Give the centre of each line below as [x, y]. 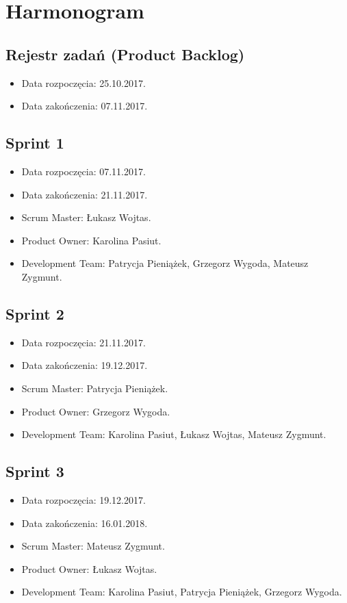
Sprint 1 [35, 143]
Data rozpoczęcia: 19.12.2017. [83, 499]
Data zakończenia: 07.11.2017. [85, 106]
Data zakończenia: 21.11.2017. [85, 194]
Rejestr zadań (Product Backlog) [125, 54]
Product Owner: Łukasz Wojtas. [89, 568]
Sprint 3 [35, 471]
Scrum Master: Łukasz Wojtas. [86, 217]
